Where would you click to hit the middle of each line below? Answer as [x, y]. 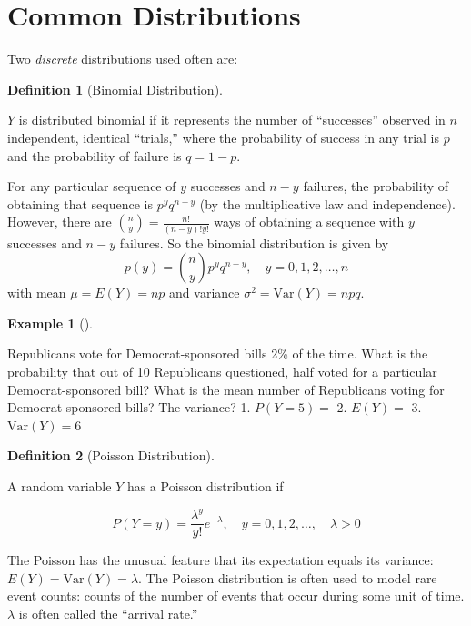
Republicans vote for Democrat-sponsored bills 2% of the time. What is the [218, 353]
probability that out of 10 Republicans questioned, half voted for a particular [222, 371]
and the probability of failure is [95, 155]
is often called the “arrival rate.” [108, 613]
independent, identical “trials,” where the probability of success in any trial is [224, 137]
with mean [37, 293]
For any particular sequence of [92, 186]
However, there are [60, 222]
